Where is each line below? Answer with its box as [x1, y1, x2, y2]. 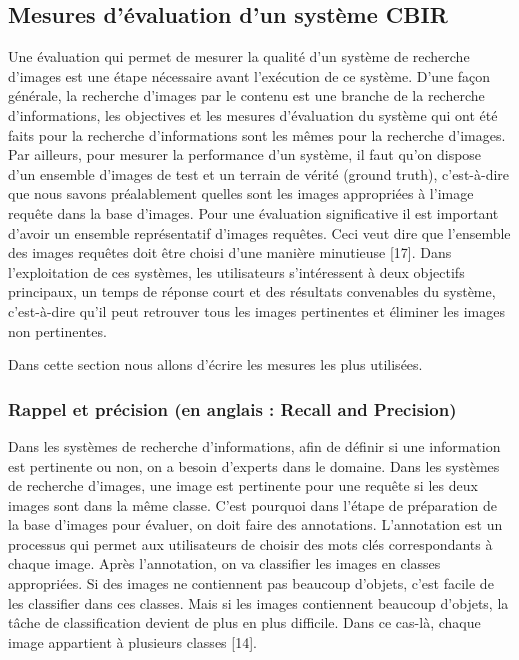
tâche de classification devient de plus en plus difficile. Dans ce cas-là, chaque [8, 612, 481, 633]
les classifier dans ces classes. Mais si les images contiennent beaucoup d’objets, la [8, 592, 509, 613]
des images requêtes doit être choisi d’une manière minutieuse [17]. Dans [8, 242, 452, 263]
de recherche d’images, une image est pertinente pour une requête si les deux [8, 475, 478, 496]
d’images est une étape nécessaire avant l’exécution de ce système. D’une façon [8, 65, 491, 86]
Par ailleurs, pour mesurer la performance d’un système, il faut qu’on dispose [8, 144, 482, 165]
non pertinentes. [8, 320, 107, 341]
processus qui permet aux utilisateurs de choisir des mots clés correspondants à [8, 533, 493, 554]
